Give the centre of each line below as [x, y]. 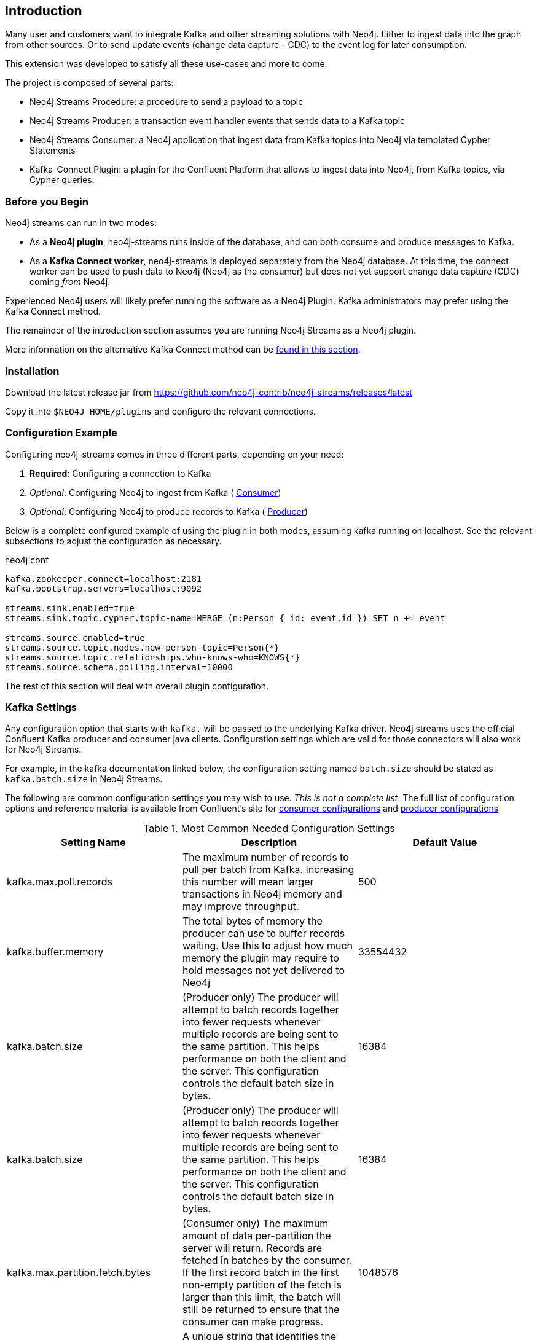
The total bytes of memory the [252, 921]
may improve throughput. [241, 907]
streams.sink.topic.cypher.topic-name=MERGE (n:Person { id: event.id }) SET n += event [225, 618]
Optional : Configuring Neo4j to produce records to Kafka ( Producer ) [169, 511]
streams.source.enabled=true [75, 637]
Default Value [445, 843]
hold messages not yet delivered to [263, 970]
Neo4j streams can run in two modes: [81, 223]
